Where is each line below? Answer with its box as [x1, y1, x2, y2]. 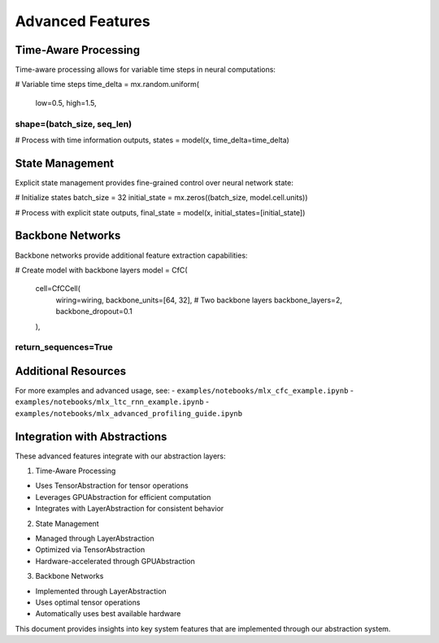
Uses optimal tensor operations [35, 597, 141, 607]
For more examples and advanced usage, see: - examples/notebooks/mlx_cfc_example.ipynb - [15, 386, 354, 395]
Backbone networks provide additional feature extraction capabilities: [15, 250, 248, 260]
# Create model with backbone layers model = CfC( [15, 265, 188, 275]
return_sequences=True [15, 341, 113, 353]
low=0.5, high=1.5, [35, 98, 97, 107]
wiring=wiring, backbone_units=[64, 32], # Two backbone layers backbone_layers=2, [55, 295, 343, 305]
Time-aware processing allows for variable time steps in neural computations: [15, 65, 276, 75]
